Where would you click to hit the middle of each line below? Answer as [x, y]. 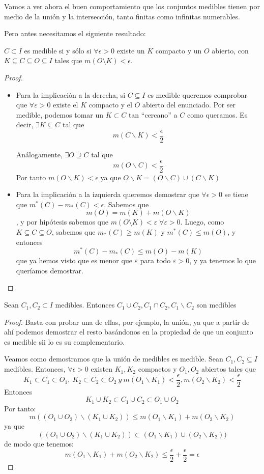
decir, [25, 124]
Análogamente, [39, 154]
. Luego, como [202, 222]
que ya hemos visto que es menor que [74, 260]
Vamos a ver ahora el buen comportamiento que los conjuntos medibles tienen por [132, 6]
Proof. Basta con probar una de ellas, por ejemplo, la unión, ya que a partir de [127, 322]
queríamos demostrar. [50, 270]
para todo [155, 260]
